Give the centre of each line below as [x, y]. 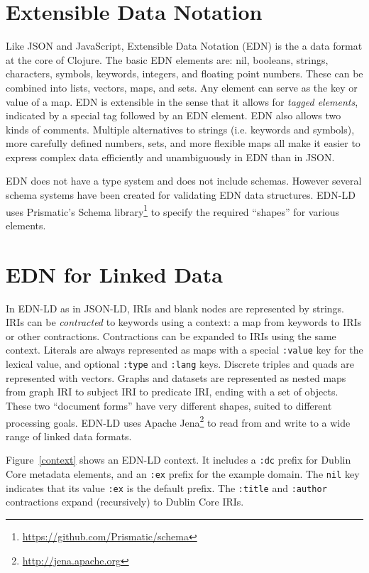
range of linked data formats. [69, 436]
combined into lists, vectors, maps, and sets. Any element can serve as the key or [182, 87]
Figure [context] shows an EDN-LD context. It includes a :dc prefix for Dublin [178, 460]
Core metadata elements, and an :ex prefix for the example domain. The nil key [183, 474]
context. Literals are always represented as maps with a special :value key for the [184, 350]
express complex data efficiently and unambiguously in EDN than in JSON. [170, 157]
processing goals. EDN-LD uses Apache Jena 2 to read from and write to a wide [178, 421]
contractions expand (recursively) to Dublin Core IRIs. [125, 502]
